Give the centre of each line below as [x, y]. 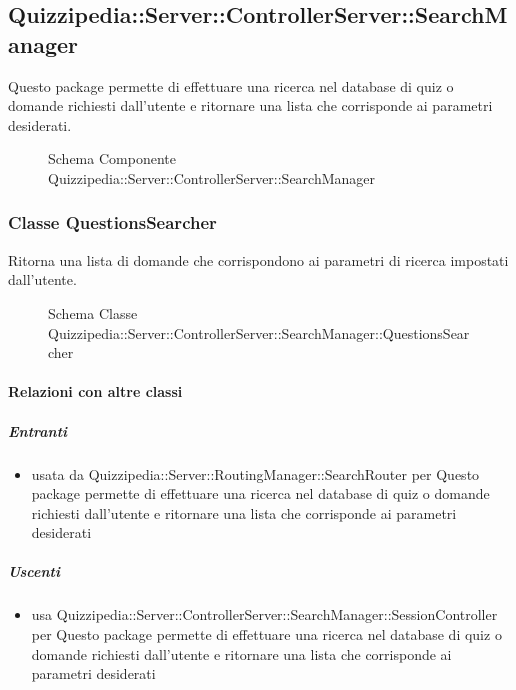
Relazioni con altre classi [95, 391]
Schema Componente [112, 158]
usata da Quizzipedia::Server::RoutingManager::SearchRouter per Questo [255, 473]
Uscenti [34, 571]
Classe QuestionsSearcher [112, 222]
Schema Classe [93, 312]
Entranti [38, 430]
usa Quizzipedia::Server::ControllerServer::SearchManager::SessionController [264, 614]
